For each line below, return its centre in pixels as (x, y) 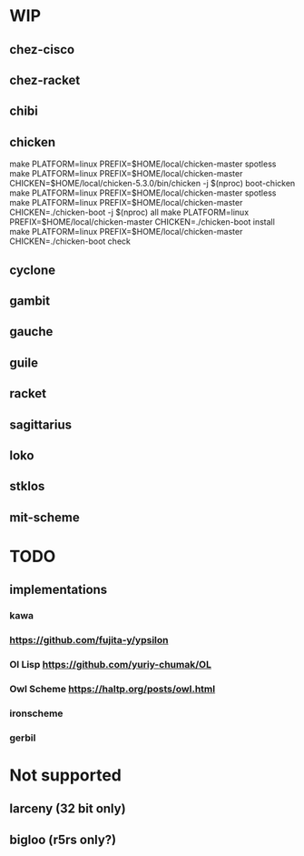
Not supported (66, 775)
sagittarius (41, 424)
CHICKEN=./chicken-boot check (70, 241)
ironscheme (36, 713)
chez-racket (45, 80)
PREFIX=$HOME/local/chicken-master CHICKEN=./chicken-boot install (142, 222)
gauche (31, 332)
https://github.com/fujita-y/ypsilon (89, 640)
